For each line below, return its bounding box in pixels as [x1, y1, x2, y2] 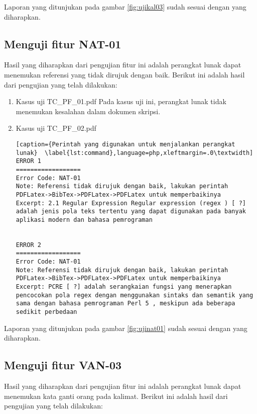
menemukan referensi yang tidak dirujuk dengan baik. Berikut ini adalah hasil [4, 69, 245, 79]
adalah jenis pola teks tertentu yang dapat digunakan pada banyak [16, 208, 246, 215]
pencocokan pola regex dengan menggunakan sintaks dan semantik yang [16, 291, 253, 299]
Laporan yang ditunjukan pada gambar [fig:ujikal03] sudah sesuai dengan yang [4, 2, 246, 12]
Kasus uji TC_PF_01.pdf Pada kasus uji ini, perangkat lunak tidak [16, 96, 226, 107]
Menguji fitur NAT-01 [4, 36, 121, 51]
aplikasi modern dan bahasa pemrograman [16, 216, 153, 223]
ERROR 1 [16, 157, 41, 165]
